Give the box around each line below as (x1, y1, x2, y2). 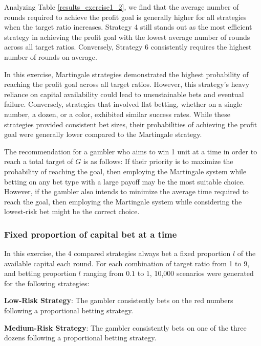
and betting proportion (4, 268, 76, 279)
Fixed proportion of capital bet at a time (4, 227, 177, 240)
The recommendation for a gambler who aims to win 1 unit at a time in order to (4, 146, 257, 156)
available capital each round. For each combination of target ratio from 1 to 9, (4, 258, 250, 268)
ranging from (83, 268, 124, 279)
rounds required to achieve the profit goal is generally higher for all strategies (4, 11, 247, 22)
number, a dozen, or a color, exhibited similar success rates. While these (4, 108, 231, 119)
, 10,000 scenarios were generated (149, 268, 254, 279)
